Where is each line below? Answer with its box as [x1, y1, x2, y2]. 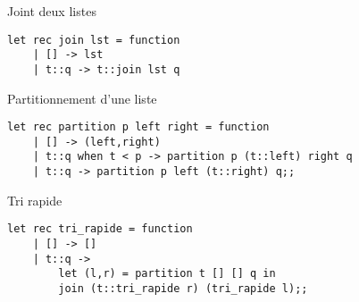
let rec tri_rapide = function [7, 222, 193, 236]
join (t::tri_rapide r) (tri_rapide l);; [58, 282, 308, 295]
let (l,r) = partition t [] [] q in [58, 267, 276, 281]
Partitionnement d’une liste [7, 88, 157, 107]
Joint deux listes [7, 2, 96, 20]
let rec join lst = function [7, 33, 180, 46]
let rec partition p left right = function [7, 121, 270, 134]
